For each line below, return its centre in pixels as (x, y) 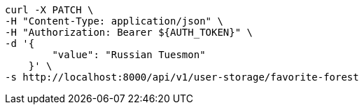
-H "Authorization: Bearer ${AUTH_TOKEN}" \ (129, 32)
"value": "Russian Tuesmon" (129, 55)
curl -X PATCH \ (49, 10)
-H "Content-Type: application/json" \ (114, 21)
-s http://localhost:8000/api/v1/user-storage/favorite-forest (182, 77)
